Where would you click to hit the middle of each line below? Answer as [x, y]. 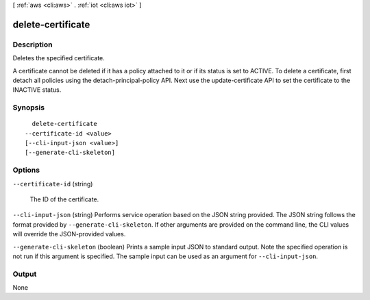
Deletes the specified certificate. [59, 58]
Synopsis [28, 108]
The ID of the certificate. [64, 199]
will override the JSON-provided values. [69, 234]
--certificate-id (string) [53, 184]
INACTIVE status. [37, 90]
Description [33, 45]
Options [26, 170]
